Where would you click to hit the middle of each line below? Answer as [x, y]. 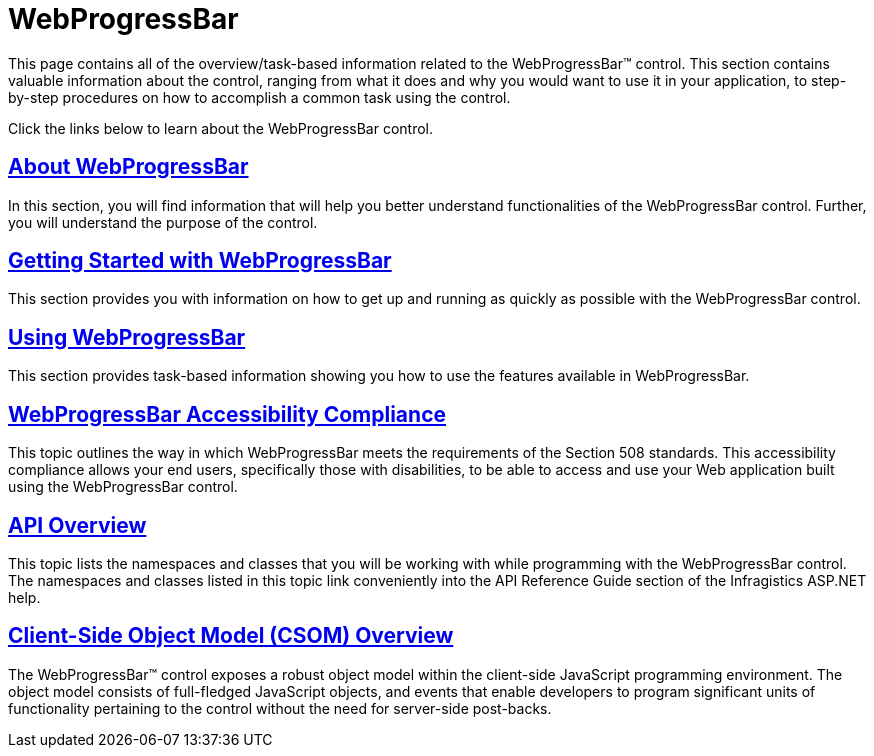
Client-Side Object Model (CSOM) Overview [231, 636]
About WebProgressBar [128, 167]
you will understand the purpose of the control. [163, 222]
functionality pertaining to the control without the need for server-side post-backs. [280, 708]
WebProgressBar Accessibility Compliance [227, 414]
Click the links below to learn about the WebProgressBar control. [221, 128]
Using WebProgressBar [127, 337]
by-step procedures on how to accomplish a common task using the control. [259, 97]
